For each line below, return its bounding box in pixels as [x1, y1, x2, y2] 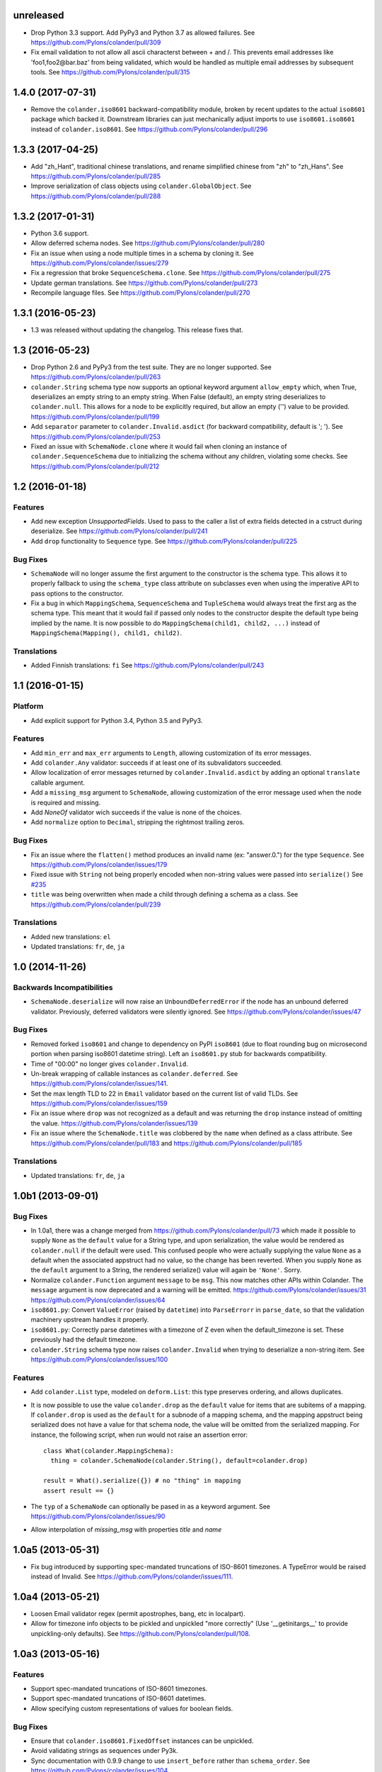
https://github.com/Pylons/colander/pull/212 [30, 461, 160, 471]
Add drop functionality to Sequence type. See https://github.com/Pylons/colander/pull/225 [30, 537, 297, 545]
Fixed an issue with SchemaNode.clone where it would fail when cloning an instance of [30, 442, 287, 451]
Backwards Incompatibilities [13, 982, 113, 992]
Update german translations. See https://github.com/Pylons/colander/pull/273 [30, 279, 258, 287]
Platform [13, 702, 44, 712]
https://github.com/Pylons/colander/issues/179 [30, 860, 168, 868]
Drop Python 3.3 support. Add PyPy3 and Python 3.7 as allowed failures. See [30, 28, 255, 37]
